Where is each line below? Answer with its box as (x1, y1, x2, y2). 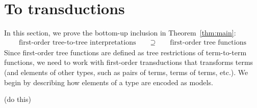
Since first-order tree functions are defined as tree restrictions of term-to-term (4, 47, 247, 57)
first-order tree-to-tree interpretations (18, 39, 136, 46)
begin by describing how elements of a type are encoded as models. (4, 77, 213, 87)
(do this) (4, 94, 31, 104)
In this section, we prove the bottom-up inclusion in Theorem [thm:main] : (4, 27, 236, 38)
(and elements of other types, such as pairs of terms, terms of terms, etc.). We (4, 66, 248, 77)
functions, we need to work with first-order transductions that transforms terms (4, 57, 253, 67)
